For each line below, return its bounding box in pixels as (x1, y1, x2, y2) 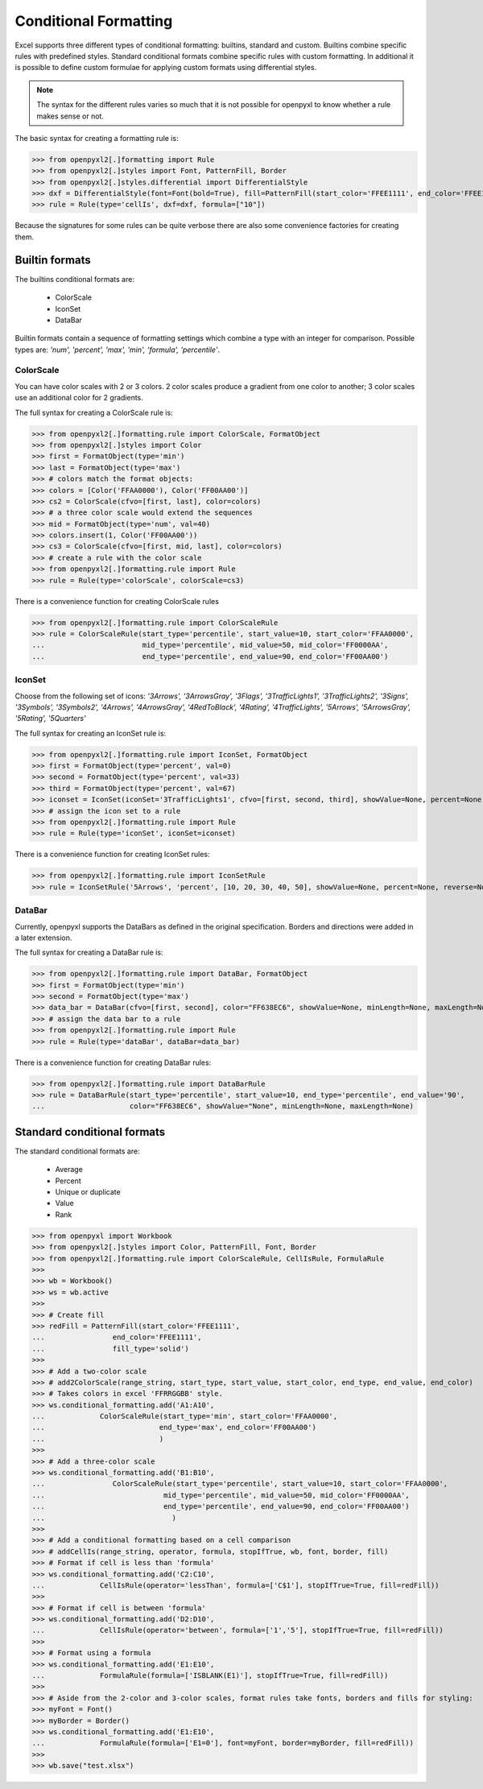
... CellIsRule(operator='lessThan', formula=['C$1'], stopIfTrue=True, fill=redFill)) (31, 1580, 440, 1590)
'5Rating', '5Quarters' (14, 714, 86, 723)
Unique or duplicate (55, 1187, 121, 1197)
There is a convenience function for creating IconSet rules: (14, 850, 210, 859)
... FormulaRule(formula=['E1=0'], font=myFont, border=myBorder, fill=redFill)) (31, 1738, 415, 1748)
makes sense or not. (36, 111, 105, 121)
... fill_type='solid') (31, 1344, 189, 1353)
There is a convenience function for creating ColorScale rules (14, 596, 219, 606)
